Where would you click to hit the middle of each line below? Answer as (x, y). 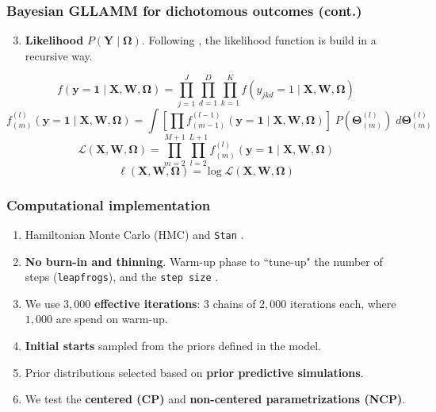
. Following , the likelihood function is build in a (259, 40)
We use (42, 303)
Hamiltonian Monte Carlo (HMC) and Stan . (134, 234)
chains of (234, 303)
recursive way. (59, 55)
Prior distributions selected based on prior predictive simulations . (194, 372)
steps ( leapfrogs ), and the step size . (122, 277)
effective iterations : (147, 303)
